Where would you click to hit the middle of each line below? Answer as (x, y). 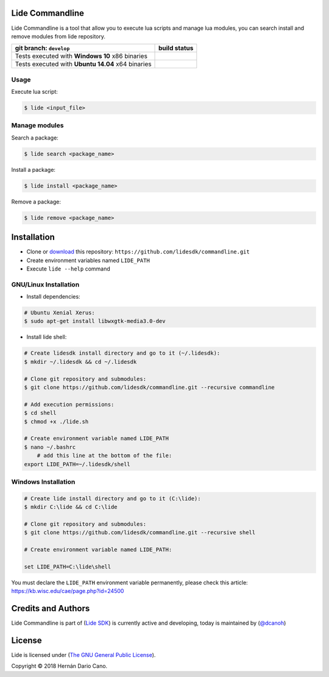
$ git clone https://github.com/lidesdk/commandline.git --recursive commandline (150, 388)
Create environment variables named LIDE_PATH (88, 260)
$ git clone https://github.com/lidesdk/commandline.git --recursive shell (140, 533)
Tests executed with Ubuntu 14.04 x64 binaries (83, 64)
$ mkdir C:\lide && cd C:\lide (71, 507)
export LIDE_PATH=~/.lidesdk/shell (77, 464)
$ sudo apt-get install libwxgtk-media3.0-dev (95, 321)
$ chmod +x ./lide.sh (56, 421)
